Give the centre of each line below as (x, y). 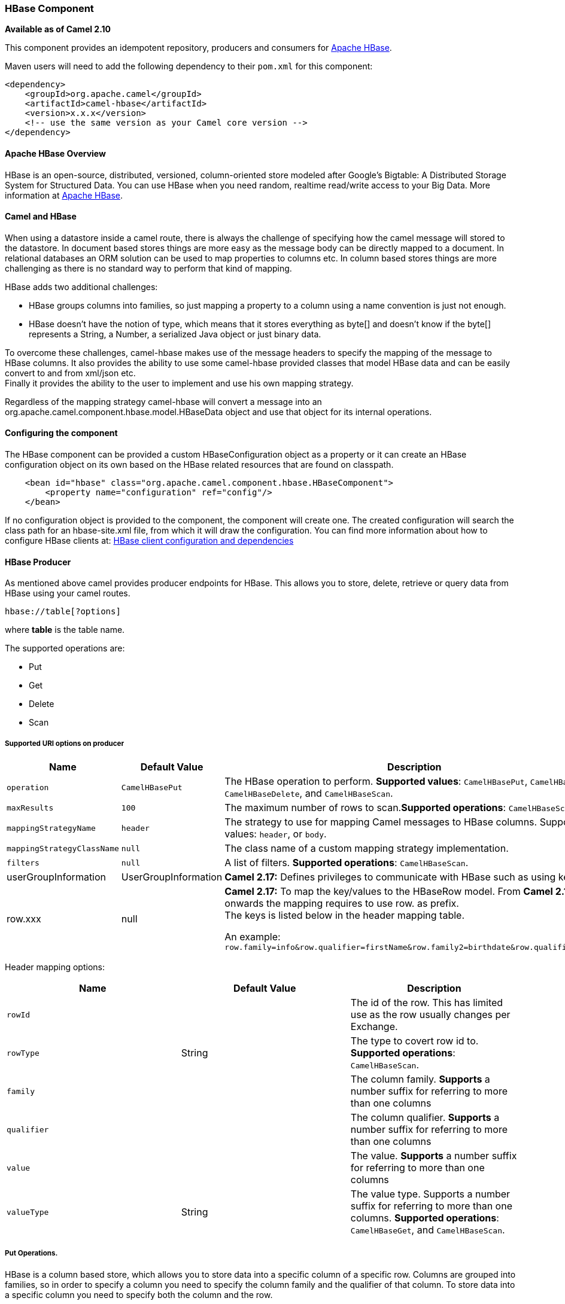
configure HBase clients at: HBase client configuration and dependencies (149, 541)
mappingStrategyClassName (63, 848)
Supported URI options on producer (65, 743)
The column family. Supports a (420, 1079)
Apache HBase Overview (55, 153)
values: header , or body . (276, 834)
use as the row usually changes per (430, 1015)
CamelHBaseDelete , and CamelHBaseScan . (309, 793)
